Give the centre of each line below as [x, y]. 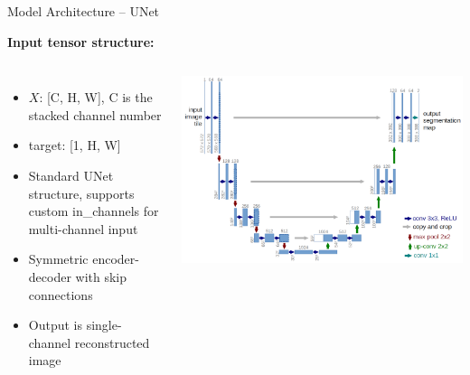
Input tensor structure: [81, 41]
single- [104, 325]
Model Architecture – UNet [84, 11]
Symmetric [58, 259]
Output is [56, 325]
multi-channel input [83, 228]
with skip [101, 276]
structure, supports [81, 193]
